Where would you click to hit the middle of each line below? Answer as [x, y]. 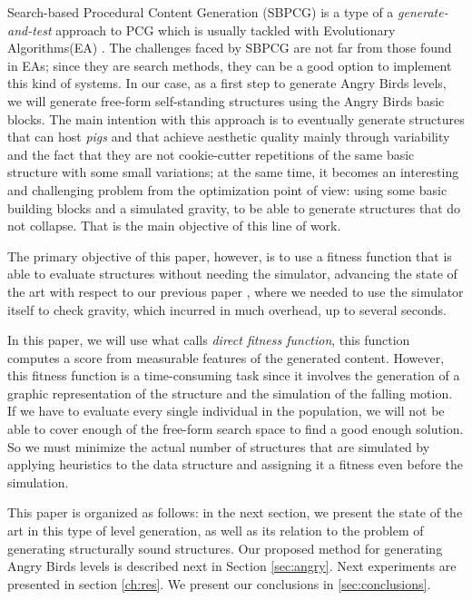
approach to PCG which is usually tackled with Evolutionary [226, 30]
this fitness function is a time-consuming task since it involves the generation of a [234, 375]
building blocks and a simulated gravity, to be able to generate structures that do [234, 207]
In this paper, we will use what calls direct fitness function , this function [209, 340]
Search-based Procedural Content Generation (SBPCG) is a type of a [201, 12]
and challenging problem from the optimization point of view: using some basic [227, 189]
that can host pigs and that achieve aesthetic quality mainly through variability [229, 137]
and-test [29, 30]
